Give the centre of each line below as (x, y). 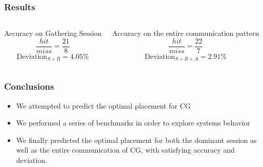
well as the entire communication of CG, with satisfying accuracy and (125, 150)
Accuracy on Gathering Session (53, 33)
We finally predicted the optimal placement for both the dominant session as (136, 140)
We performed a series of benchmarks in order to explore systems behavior (133, 123)
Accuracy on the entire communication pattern (186, 33)
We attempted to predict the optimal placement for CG (103, 105)
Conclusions (29, 86)
